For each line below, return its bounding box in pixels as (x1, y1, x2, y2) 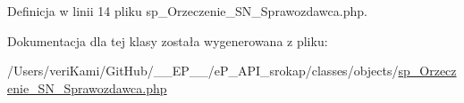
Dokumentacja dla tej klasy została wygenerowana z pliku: (7, 31, 328, 50)
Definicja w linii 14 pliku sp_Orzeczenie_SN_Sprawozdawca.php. (7, 2, 367, 20)
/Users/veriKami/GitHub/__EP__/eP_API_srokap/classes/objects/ (7, 61, 399, 80)
